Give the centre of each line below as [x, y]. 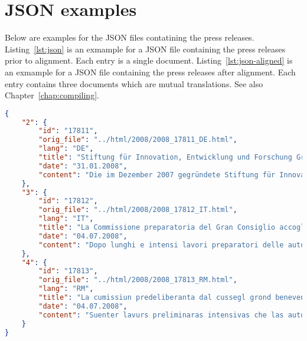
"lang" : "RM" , [66, 289]
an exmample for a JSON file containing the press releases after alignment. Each [150, 72]
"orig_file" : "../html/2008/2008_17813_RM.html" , [138, 280]
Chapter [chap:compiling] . [52, 95]
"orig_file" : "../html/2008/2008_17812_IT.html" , [138, 210]
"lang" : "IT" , [66, 219]
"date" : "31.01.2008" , [83, 166]
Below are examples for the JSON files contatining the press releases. [130, 37]
